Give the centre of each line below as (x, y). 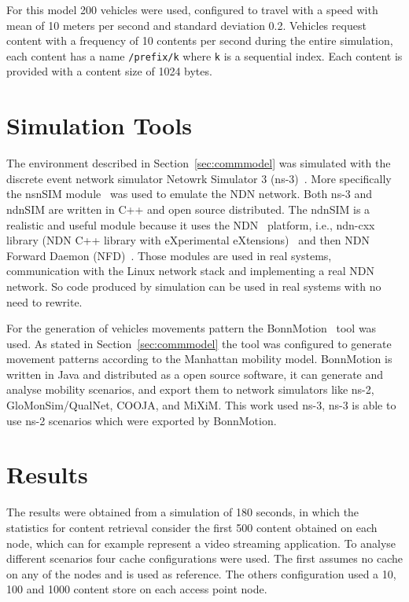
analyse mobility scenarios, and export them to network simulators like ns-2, (190, 389)
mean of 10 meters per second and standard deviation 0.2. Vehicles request (186, 25)
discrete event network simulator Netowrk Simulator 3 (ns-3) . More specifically (199, 178)
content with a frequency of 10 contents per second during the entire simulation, (200, 40)
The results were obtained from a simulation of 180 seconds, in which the (183, 512)
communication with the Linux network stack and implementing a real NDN (190, 271)
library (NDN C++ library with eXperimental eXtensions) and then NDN (188, 240)
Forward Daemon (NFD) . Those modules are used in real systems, (169, 255)
